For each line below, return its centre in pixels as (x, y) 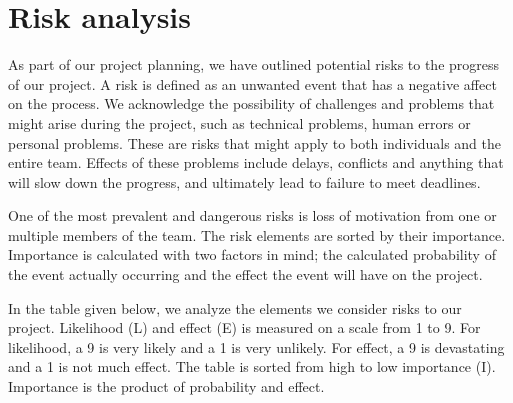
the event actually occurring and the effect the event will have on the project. (245, 274)
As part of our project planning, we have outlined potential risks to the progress (254, 64)
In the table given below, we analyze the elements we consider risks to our (235, 307)
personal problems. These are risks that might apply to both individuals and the (254, 142)
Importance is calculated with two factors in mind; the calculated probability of (252, 254)
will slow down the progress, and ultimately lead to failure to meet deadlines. (244, 181)
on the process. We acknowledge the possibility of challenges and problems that (251, 103)
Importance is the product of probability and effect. (166, 386)
